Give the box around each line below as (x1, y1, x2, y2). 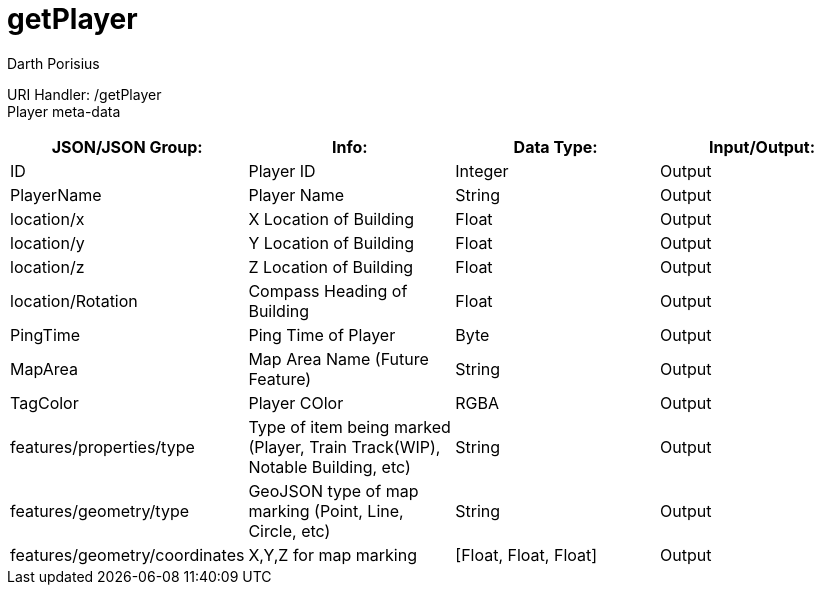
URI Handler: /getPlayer (7, 85, 162, 103)
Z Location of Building (248, 256, 414, 277)
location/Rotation (10, 290, 138, 311)
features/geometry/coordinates (10, 544, 245, 565)
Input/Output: (709, 136, 815, 157)
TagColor (10, 392, 79, 413)
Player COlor (248, 392, 344, 413)
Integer (455, 160, 509, 181)
